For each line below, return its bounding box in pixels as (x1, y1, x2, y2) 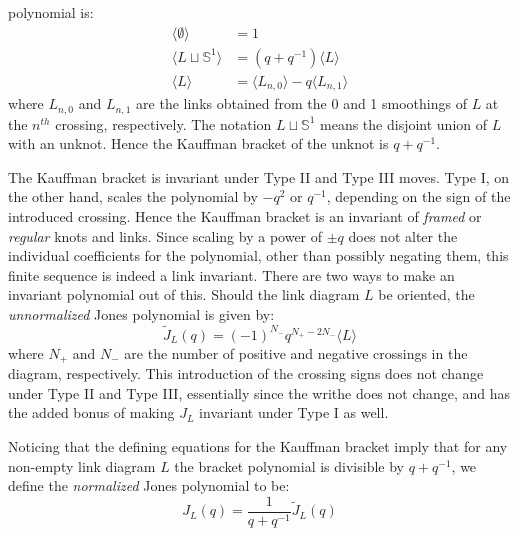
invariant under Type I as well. (199, 402, 389, 423)
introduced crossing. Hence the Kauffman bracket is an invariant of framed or (8, 205, 482, 226)
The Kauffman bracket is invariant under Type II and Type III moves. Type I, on (8, 166, 510, 187)
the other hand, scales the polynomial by (8, 186, 258, 207)
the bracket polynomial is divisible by (174, 455, 404, 476)
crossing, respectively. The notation (55, 113, 272, 134)
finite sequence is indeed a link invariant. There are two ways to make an (8, 264, 455, 285)
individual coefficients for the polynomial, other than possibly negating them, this (8, 245, 509, 266)
